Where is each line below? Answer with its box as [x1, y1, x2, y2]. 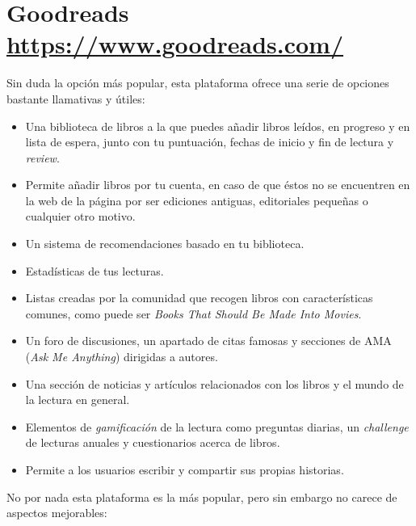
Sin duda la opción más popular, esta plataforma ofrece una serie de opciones [6, 74, 389, 91]
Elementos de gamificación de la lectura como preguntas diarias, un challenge [25, 418, 409, 435]
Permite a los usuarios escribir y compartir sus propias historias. [25, 461, 344, 478]
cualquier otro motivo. [25, 208, 136, 225]
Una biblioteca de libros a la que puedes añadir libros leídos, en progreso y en [25, 117, 410, 134]
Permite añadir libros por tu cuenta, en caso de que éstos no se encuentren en [25, 176, 410, 193]
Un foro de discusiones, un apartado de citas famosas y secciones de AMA [25, 332, 392, 349]
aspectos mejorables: [6, 504, 107, 521]
